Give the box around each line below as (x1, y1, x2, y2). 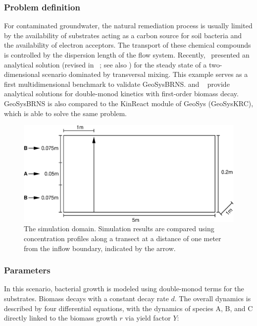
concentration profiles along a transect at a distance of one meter (24, 233, 221, 243)
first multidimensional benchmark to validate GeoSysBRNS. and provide (4, 78, 230, 89)
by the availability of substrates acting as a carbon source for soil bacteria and (4, 30, 242, 40)
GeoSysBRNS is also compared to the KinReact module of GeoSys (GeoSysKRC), (4, 98, 254, 108)
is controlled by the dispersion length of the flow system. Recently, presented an (4, 50, 250, 60)
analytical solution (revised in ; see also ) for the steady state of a (4, 59, 207, 69)
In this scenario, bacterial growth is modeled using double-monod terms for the (4, 283, 244, 294)
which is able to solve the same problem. (4, 108, 127, 118)
